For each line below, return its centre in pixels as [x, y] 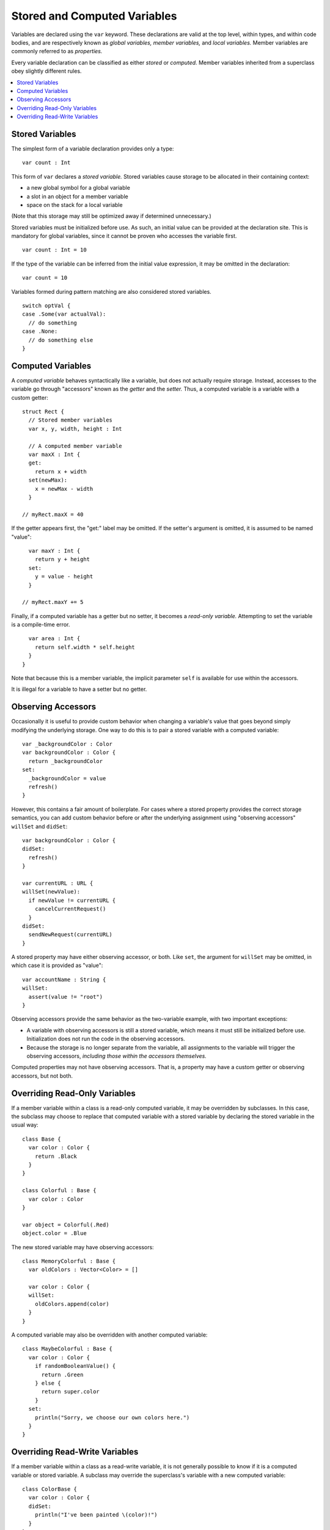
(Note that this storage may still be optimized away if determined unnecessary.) [112, 216]
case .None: [40, 331]
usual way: [25, 1125]
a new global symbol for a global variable [79, 188]
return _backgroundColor [66, 761]
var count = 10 [45, 278]
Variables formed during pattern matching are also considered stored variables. [112, 291]
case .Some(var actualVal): [64, 314]
